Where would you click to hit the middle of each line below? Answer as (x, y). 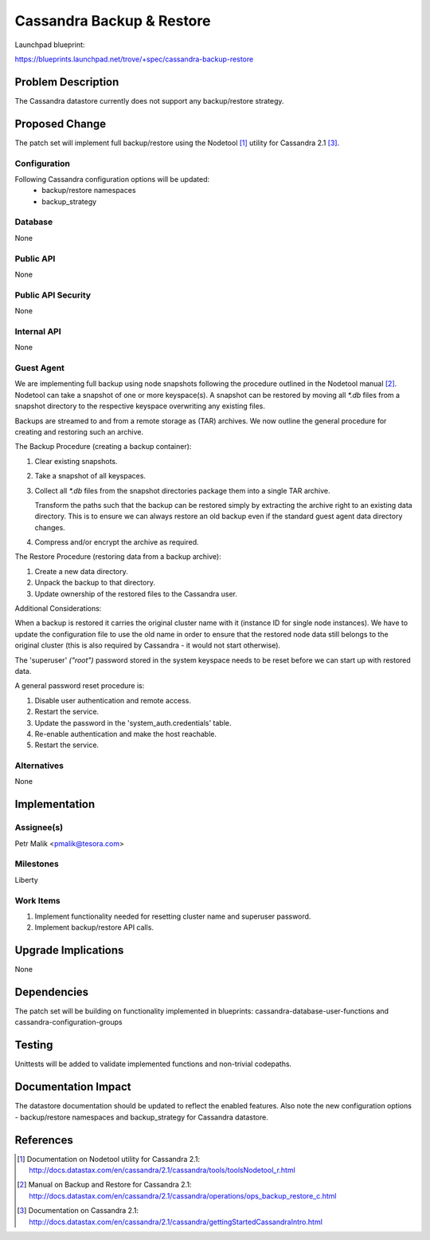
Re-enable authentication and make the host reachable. (126, 734)
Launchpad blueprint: (50, 45)
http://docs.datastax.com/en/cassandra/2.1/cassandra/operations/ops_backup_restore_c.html (183, 1195)
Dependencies (52, 992)
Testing (34, 1045)
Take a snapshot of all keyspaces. (90, 476)
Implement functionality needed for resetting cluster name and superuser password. (173, 916)
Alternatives (39, 766)
